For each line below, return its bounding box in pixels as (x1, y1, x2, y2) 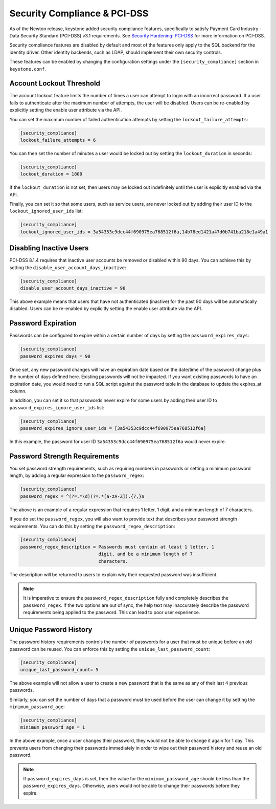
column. (9, 388, 27, 394)
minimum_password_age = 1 (20, 725, 85, 730)
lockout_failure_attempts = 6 (20, 137, 96, 143)
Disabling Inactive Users (9, 244, 89, 253)
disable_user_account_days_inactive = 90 (20, 286, 126, 291)
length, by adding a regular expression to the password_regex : (9, 472, 144, 478)
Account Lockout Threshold (9, 79, 101, 88)
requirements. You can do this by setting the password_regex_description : (9, 523, 176, 529)
